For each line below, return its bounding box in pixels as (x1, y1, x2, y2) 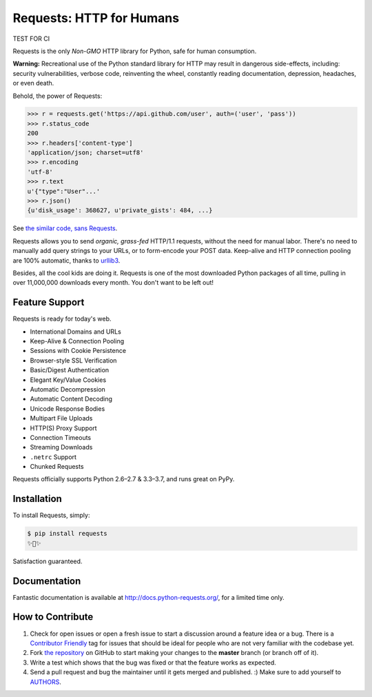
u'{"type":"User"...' (27, 187, 101, 195)
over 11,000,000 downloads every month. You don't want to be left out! (12, 279, 214, 287)
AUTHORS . (30, 678, 61, 686)
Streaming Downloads (30, 443, 93, 452)
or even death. (12, 79, 54, 88)
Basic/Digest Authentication (30, 366, 110, 374)
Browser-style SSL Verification (30, 356, 117, 365)
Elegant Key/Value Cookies (30, 376, 107, 384)
